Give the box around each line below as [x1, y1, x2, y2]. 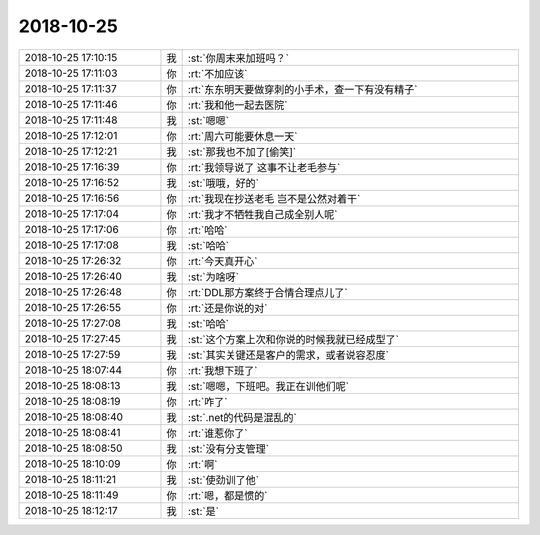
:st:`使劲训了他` [187, 473, 260, 487]
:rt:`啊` [187, 457, 218, 471]
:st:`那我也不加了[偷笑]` [187, 145, 297, 159]
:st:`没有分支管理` [187, 441, 270, 455]
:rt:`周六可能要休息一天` [187, 129, 298, 143]
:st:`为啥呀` [187, 270, 240, 284]
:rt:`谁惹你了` [187, 426, 248, 440]
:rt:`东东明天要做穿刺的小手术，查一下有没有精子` [187, 82, 418, 96]
